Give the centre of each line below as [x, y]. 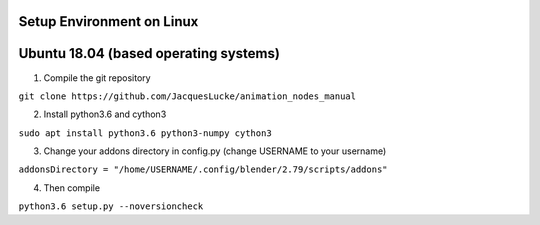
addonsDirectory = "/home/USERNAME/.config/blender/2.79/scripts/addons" [203, 169]
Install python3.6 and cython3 [105, 114]
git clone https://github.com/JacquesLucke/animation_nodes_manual [187, 96]
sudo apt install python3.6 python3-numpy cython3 [145, 133]
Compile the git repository [97, 77]
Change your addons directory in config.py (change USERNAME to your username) [215, 151]
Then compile [71, 187]
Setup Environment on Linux [108, 21]
